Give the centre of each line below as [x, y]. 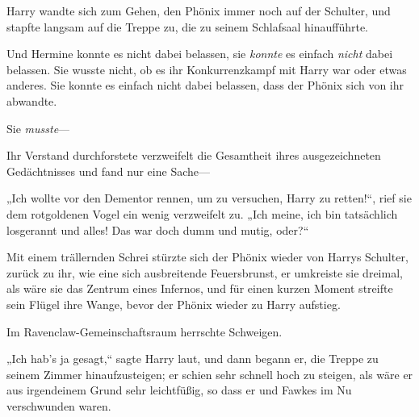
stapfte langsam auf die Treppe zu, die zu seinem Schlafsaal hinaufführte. [188, 26]
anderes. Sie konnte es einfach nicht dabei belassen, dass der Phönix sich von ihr [205, 85]
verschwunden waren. [59, 405]
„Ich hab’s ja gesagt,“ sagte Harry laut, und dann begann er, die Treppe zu [193, 359]
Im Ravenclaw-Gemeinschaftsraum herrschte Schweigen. [145, 331]
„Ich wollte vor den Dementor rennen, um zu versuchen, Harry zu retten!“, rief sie [209, 198]
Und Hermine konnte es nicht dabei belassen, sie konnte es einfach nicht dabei [200, 54]
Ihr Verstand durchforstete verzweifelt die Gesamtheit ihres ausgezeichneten [194, 155]
